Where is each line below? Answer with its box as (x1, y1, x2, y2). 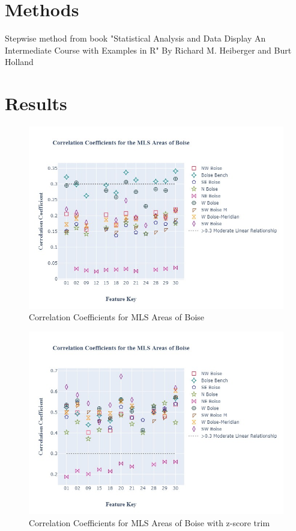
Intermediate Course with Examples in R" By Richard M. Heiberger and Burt (5, 43, 292, 56)
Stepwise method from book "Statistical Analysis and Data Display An (5, 32, 266, 45)
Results (5, 91, 67, 116)
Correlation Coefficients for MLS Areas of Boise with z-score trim (29, 516, 270, 529)
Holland (5, 55, 34, 68)
